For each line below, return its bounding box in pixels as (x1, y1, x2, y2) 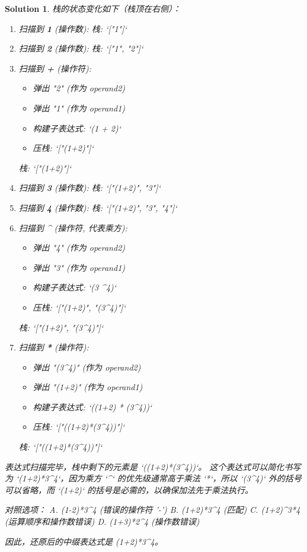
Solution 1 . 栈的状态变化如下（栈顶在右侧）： (5, 2, 181, 14)
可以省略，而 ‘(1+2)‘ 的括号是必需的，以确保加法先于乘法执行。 (5, 483, 254, 496)
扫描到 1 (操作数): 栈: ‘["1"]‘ (18, 22, 127, 34)
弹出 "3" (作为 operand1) (33, 261, 126, 273)
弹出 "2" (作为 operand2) (33, 82, 126, 94)
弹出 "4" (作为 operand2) (33, 241, 126, 254)
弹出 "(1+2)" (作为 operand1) (33, 381, 143, 393)
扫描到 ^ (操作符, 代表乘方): (18, 221, 127, 234)
